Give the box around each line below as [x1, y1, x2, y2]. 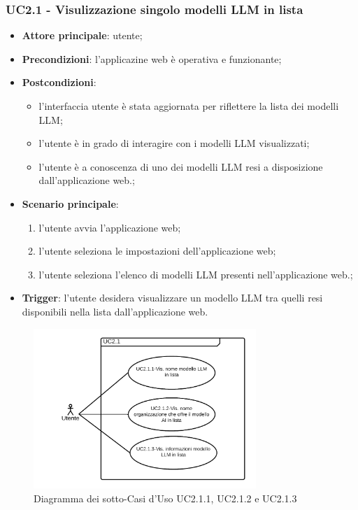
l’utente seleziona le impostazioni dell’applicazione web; [38, 243, 276, 258]
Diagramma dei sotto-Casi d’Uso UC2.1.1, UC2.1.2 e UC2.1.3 [34, 490, 297, 505]
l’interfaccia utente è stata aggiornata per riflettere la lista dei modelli [38, 99, 339, 113]
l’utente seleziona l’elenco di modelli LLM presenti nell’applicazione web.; [38, 267, 353, 281]
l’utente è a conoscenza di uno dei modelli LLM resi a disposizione [38, 159, 323, 173]
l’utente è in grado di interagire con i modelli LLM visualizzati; [38, 136, 310, 150]
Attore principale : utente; [22, 28, 143, 43]
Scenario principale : [22, 196, 119, 211]
